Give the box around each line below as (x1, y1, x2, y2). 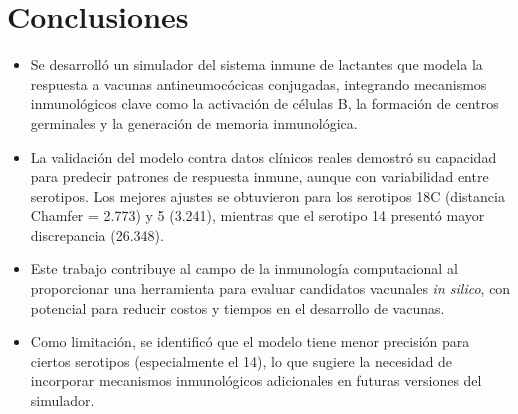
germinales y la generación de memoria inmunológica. (30, 112, 358, 133)
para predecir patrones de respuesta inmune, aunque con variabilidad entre (30, 166, 489, 187)
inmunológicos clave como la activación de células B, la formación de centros (30, 93, 499, 114)
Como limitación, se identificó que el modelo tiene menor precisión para (30, 331, 470, 352)
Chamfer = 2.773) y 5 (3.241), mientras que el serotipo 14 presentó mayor (30, 205, 485, 226)
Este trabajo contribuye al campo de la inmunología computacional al (30, 258, 458, 279)
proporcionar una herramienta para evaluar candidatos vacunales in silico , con (30, 278, 511, 299)
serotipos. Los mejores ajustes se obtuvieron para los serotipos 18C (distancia (30, 185, 505, 206)
